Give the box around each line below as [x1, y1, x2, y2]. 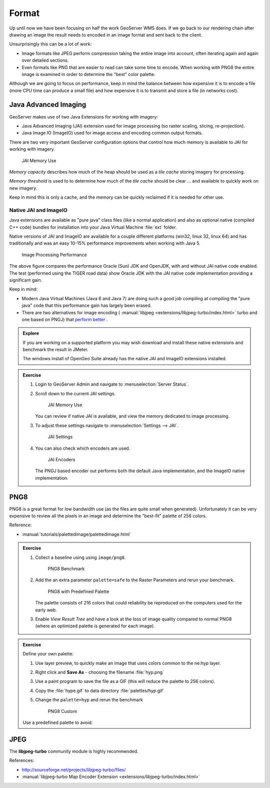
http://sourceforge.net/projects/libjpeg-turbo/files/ [21, 766, 126, 772]
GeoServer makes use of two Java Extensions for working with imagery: [9, 114, 158, 120]
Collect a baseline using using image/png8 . [35, 554, 126, 560]
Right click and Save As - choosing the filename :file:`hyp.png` [35, 669, 164, 675]
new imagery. [9, 185, 37, 191]
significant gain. [9, 277, 42, 283]
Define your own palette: [22, 651, 73, 657]
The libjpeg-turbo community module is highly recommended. [9, 748, 138, 754]
